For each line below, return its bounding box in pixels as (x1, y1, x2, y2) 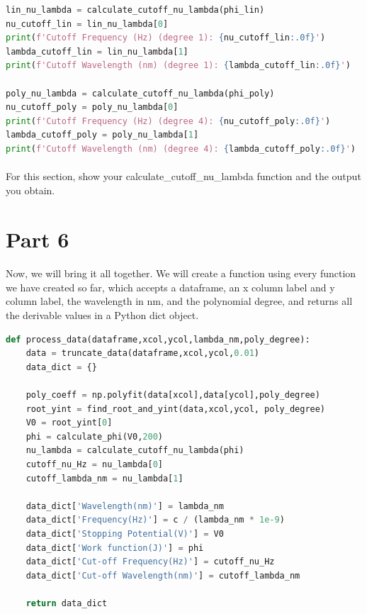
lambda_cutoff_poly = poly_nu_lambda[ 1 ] (6, 130, 199, 140)
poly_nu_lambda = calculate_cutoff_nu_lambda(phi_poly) (6, 88, 275, 99)
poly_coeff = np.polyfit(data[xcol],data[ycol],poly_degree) (26, 390, 320, 401)
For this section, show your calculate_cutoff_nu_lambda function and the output (6, 169, 361, 184)
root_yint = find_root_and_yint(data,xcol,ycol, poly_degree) (26, 403, 326, 414)
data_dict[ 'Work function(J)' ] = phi (26, 542, 204, 553)
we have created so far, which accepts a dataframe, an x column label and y (6, 279, 335, 294)
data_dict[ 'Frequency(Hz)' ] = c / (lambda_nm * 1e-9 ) (26, 515, 285, 525)
